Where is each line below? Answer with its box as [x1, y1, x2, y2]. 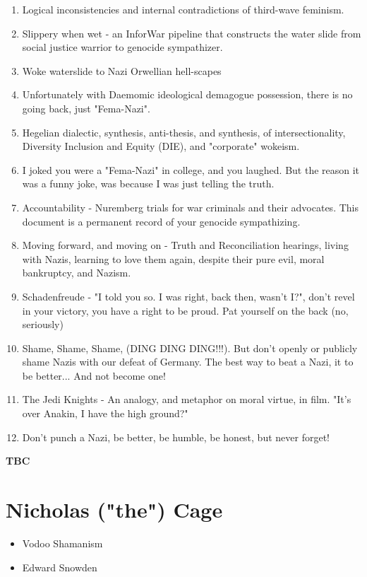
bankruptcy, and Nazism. [22, 265, 131, 280]
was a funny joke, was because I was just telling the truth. [22, 176, 275, 191]
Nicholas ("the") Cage [6, 495, 223, 524]
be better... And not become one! [22, 368, 166, 383]
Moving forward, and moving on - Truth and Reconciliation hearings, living [22, 238, 349, 252]
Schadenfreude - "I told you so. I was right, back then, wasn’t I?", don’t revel [22, 288, 355, 303]
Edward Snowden [22, 559, 97, 574]
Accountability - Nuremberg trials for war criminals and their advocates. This [22, 199, 359, 214]
